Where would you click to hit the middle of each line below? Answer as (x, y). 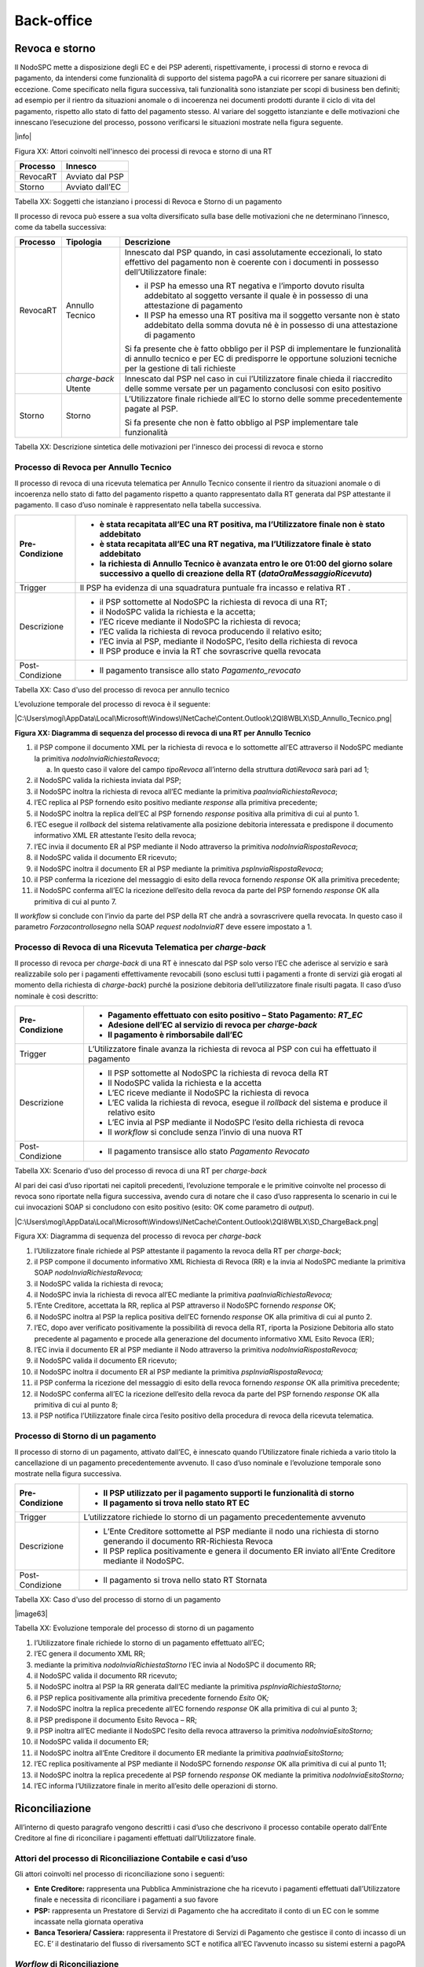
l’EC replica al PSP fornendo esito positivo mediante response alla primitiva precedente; (176, 803)
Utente (78, 389)
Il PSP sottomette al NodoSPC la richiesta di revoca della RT (218, 1073)
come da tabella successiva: (60, 227)
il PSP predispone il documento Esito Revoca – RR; (116, 1720)
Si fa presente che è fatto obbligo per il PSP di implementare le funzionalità (263, 349)
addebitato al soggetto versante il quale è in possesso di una (256, 296)
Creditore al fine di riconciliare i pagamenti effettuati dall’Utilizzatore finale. (135, 1838)
